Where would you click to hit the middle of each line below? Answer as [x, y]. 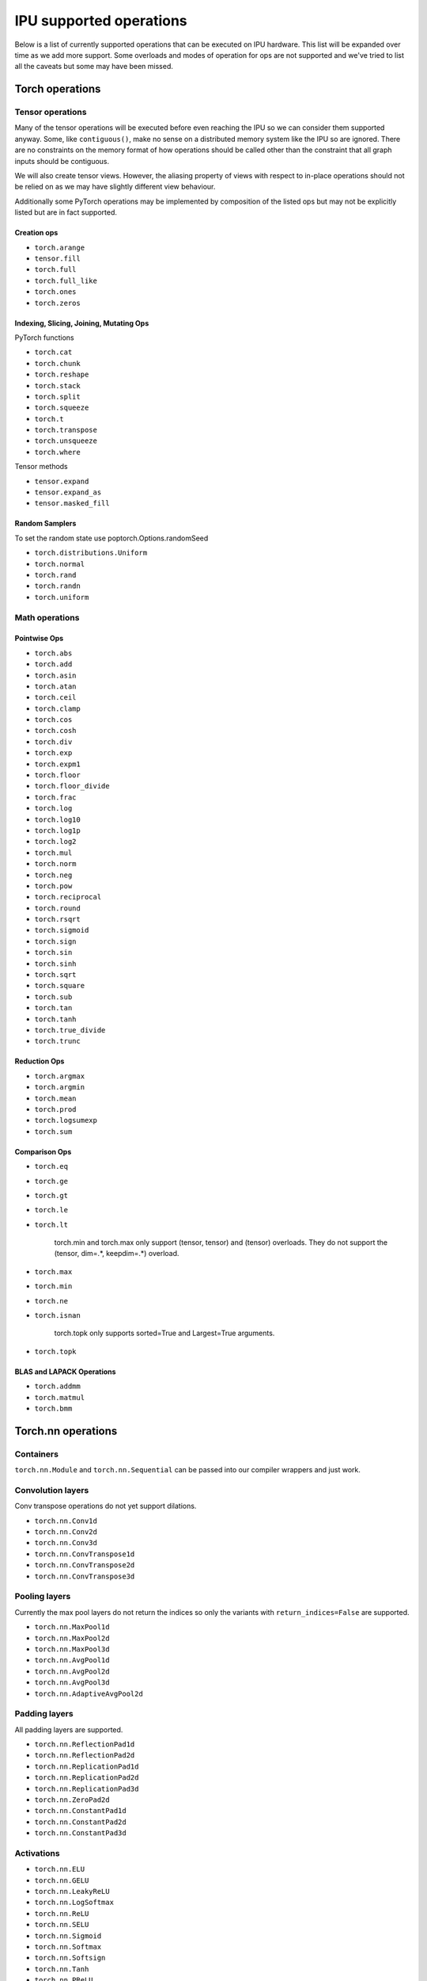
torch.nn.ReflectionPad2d [85, 1756]
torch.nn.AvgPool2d [72, 1671]
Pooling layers [43, 1597]
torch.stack [57, 386]
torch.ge [51, 1181]
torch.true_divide [70, 1030]
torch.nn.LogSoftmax [74, 1903]
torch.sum [53, 1132]
